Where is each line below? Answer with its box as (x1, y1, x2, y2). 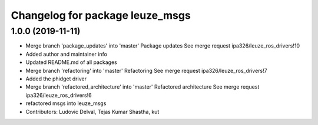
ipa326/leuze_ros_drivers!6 (25, 92, 92, 99)
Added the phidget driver (25, 75, 87, 82)
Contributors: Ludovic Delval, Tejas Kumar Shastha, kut (25, 108, 160, 115)
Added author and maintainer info (25, 50, 107, 58)
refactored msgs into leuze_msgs (25, 100, 107, 107)
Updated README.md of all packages (25, 59, 117, 66)
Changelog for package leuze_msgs (11, 9, 191, 22)
